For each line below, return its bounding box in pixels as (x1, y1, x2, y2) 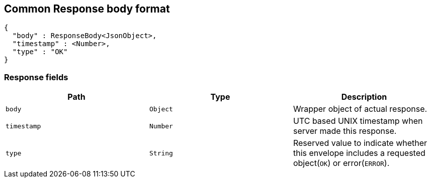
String (149, 149, 173, 157)
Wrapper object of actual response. (293, 104, 427, 114)
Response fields (4, 72, 68, 82)
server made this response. (293, 126, 397, 136)
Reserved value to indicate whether (293, 138, 427, 148)
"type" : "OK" (12, 48, 68, 56)
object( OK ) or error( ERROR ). (293, 158, 390, 168)
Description (341, 92, 387, 102)
